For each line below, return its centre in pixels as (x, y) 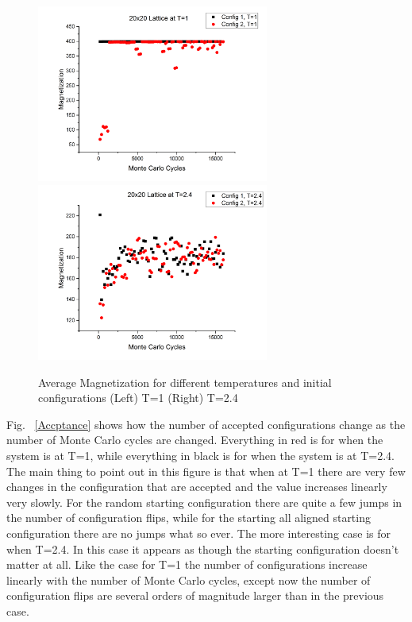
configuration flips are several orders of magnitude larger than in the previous (195, 595)
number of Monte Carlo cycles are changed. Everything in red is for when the (195, 440)
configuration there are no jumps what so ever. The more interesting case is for (199, 533)
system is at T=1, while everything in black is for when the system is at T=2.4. (201, 455)
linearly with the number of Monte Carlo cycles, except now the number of (189, 580)
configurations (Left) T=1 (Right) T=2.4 (138, 398)
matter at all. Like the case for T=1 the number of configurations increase (187, 564)
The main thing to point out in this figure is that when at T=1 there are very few (206, 471)
